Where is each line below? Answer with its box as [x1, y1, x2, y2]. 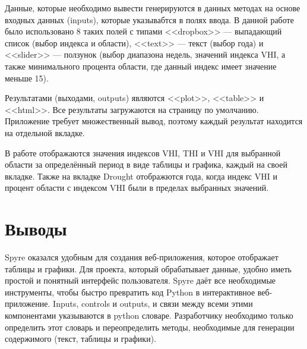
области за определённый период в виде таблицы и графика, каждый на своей [5, 158, 287, 171]
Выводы [5, 216, 67, 241]
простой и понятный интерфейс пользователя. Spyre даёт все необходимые [5, 274, 276, 287]
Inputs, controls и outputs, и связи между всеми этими [53, 297, 253, 310]
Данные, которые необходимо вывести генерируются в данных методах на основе [5, 2, 300, 14]
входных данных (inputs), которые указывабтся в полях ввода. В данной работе [5, 13, 294, 26]
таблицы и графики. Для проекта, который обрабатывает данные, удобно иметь [5, 262, 292, 275]
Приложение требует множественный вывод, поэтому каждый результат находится [5, 115, 303, 127]
